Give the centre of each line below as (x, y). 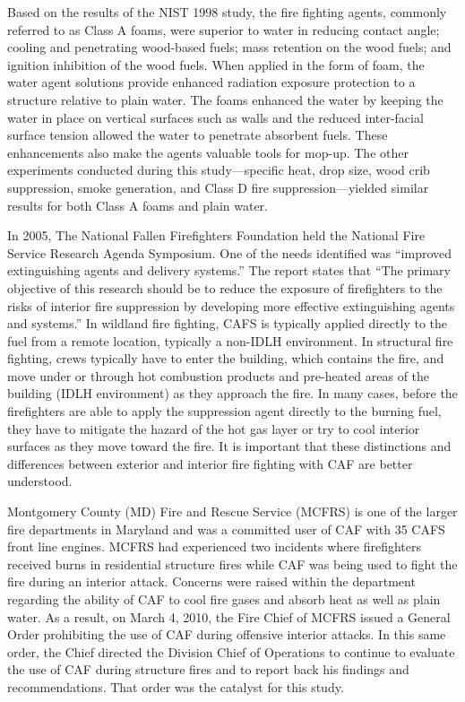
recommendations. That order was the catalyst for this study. (176, 686)
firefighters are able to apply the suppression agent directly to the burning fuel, (224, 411)
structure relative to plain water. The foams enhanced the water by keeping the (225, 99)
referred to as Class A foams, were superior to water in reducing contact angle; (224, 29)
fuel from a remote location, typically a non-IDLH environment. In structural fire (230, 340)
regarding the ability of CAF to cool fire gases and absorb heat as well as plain (224, 599)
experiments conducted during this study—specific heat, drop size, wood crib (219, 170)
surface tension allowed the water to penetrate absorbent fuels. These (198, 135)
